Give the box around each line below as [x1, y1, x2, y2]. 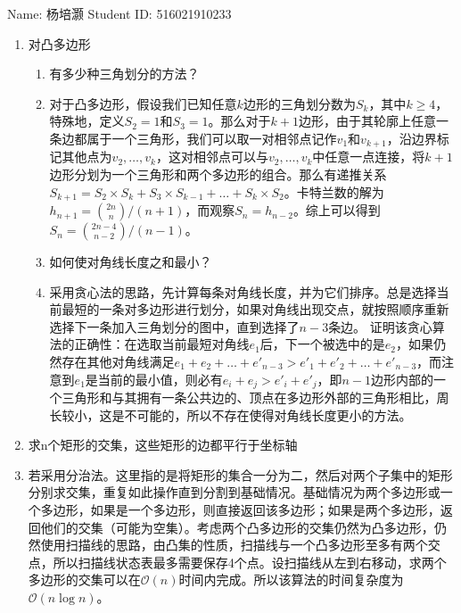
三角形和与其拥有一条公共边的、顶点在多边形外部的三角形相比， [62, 388, 437, 407]
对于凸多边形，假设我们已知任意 [49, 94, 237, 112]
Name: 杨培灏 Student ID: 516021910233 [7, 4, 232, 22]
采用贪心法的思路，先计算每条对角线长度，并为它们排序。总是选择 [49, 282, 437, 301]
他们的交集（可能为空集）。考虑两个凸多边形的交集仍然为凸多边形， [40, 518, 434, 536]
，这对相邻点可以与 [155, 147, 268, 166]
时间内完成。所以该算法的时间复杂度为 [178, 570, 404, 589]
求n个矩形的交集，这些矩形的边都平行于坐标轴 [28, 435, 298, 454]
